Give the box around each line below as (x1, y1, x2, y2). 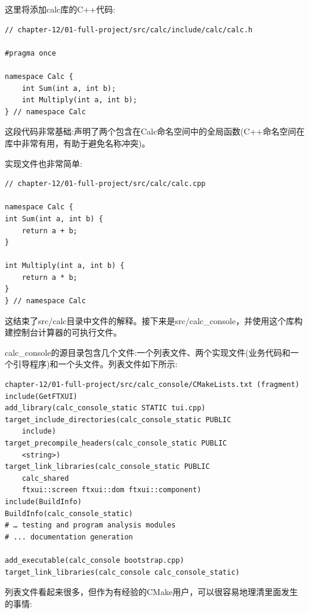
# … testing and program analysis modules (5, 521, 176, 530)
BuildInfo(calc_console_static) (5, 509, 133, 518)
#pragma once (5, 48, 56, 57)
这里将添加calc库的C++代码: (5, 3, 116, 15)
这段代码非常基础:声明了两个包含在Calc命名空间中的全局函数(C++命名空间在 (5, 125, 305, 138)
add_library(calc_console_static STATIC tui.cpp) (5, 404, 206, 413)
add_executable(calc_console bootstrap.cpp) (5, 556, 184, 565)
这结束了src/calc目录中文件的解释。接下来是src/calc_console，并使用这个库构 (5, 314, 303, 327)
